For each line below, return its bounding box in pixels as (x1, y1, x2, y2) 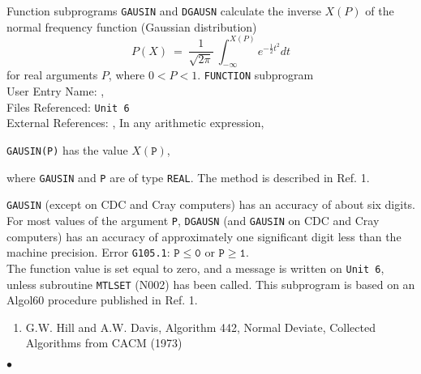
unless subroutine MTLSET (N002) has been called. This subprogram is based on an (6, 275, 415, 292)
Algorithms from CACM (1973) (25, 334, 183, 351)
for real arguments (6, 66, 98, 83)
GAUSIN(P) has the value (6, 141, 128, 158)
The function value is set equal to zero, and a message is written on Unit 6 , (6, 259, 384, 276)
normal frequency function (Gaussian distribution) (6, 18, 257, 35)
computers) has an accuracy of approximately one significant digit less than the (6, 227, 402, 244)
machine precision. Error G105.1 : (6, 244, 170, 261)
